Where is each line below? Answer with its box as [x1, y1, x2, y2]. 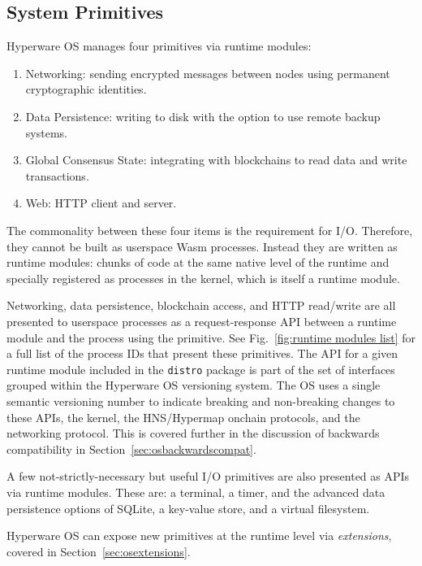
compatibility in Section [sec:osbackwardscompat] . [6, 440, 256, 457]
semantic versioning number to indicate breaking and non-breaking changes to [6, 392, 395, 409]
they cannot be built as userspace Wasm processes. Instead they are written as [6, 237, 398, 255]
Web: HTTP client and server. [25, 194, 177, 211]
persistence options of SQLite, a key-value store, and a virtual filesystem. [6, 499, 370, 516]
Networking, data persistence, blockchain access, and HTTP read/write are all [6, 297, 396, 314]
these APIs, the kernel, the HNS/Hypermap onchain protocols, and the [6, 408, 360, 425]
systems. [25, 124, 67, 141]
